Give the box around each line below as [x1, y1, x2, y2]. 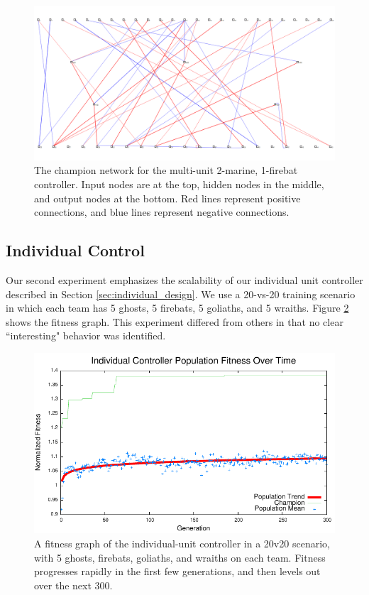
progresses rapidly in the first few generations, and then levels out [34, 564, 321, 579]
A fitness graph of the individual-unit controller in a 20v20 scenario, [34, 535, 330, 550]
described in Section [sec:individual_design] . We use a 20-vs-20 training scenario [6, 286, 356, 301]
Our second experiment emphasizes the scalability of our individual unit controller [6, 272, 363, 287]
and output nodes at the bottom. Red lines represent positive [34, 190, 301, 205]
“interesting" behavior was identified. [6, 328, 166, 343]
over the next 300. [34, 577, 113, 592]
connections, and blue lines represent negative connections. [34, 204, 290, 219]
